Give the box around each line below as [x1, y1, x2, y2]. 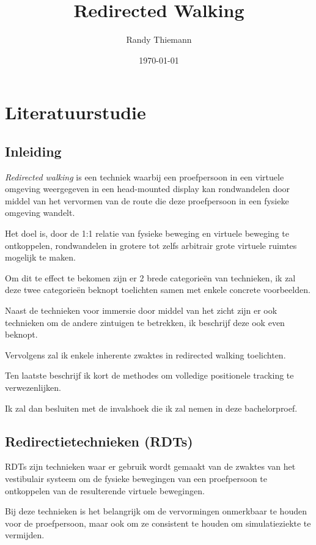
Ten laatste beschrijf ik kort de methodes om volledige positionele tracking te [5, 369, 294, 382]
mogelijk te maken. [5, 251, 76, 264]
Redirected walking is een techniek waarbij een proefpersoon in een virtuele [5, 170, 284, 183]
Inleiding [5, 141, 62, 160]
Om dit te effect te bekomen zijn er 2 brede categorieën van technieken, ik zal [5, 271, 296, 284]
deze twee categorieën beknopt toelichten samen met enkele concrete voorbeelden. [5, 283, 310, 296]
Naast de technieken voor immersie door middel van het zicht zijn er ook [5, 304, 277, 317]
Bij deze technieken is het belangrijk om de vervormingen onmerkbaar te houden [5, 505, 307, 517]
